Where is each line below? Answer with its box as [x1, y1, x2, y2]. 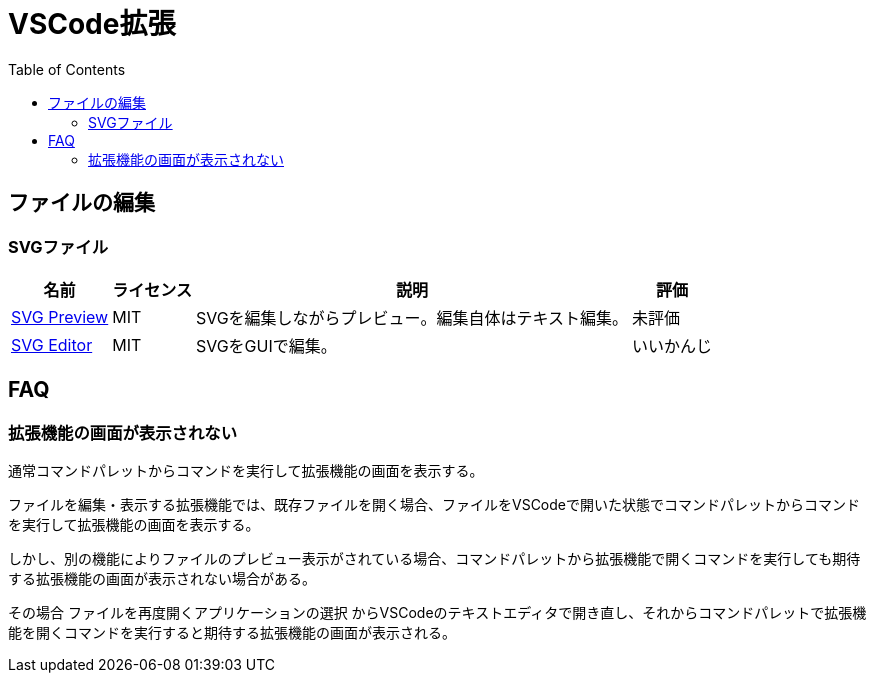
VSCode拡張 [8, 7, 176, 41]
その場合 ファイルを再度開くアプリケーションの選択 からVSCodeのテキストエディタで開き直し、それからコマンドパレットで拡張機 [8, 604, 867, 622]
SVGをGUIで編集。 [195, 335, 337, 356]
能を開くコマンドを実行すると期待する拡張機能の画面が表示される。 [8, 624, 456, 642]
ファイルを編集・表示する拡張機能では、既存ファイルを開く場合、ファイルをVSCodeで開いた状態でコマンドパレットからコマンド [8, 496, 860, 514]
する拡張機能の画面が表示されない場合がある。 [8, 570, 316, 588]
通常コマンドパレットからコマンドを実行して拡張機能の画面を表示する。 [8, 462, 484, 480]
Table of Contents [8, 60, 126, 78]
